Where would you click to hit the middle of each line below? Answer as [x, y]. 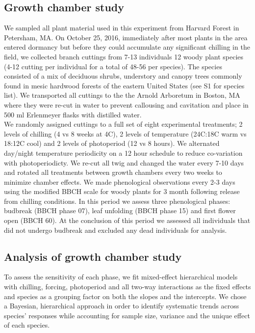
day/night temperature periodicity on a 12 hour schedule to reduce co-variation [123, 153]
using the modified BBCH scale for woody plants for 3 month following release [122, 191]
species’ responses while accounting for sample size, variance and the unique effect [127, 315]
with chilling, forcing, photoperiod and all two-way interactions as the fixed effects [127, 287]
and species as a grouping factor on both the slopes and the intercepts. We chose [125, 296]
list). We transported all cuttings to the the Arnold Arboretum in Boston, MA [122, 95]
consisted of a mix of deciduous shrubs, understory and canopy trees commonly [123, 76]
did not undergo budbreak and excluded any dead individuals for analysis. [115, 230]
